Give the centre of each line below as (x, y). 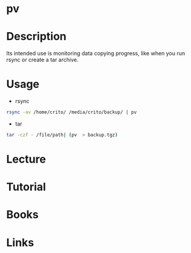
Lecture (26, 159)
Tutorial (26, 187)
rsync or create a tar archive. (42, 60)
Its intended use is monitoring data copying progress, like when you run (96, 53)
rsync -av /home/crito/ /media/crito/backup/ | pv (72, 112)
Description (36, 37)
